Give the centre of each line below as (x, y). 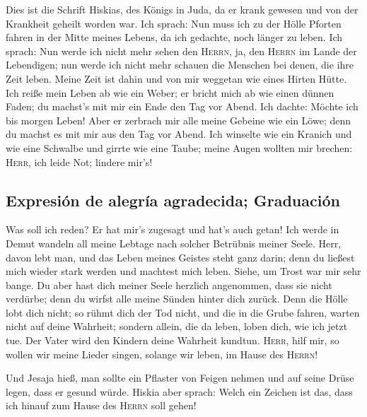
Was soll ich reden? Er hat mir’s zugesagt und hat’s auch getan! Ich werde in (173, 229)
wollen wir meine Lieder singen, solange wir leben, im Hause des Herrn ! (162, 354)
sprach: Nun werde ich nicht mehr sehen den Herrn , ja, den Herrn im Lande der (181, 51)
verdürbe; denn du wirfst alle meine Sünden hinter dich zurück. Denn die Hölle (177, 299)
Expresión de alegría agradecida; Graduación (173, 200)
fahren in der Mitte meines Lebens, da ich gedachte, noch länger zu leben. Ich (174, 37)
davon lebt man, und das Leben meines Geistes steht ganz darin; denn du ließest (180, 257)
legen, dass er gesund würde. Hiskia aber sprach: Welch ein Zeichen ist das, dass (179, 391)
